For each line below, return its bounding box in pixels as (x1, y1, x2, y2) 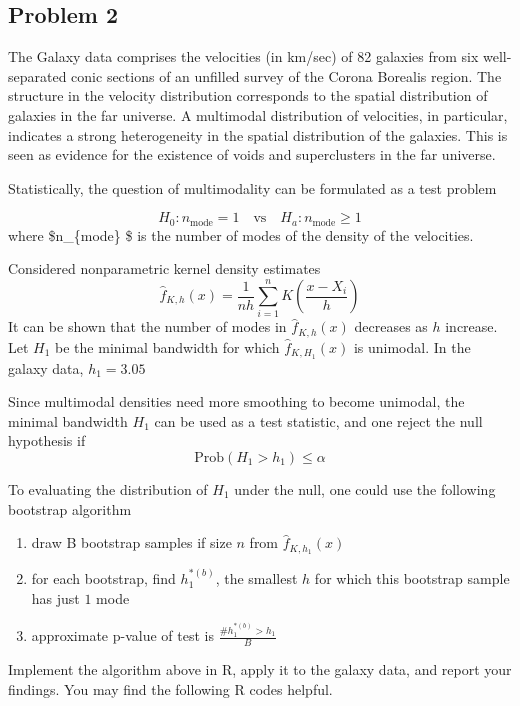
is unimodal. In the (353, 336, 471, 357)
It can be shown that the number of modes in (8, 316, 287, 337)
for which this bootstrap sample (314, 567, 510, 588)
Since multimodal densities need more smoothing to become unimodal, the (8, 391, 465, 412)
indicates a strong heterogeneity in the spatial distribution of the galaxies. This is (8, 124, 508, 145)
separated (8, 65, 67, 86)
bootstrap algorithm (8, 498, 132, 519)
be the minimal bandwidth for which (55, 336, 280, 357)
